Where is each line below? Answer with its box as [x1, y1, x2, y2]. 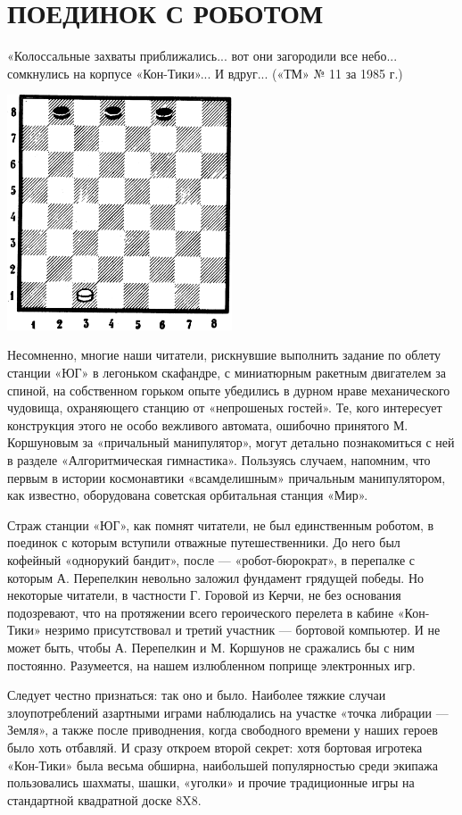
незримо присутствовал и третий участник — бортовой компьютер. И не [45, 620, 441, 639]
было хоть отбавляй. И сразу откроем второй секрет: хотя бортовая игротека [7, 737, 423, 756]
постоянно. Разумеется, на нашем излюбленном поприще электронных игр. [7, 655, 416, 674]
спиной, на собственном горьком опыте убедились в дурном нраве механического [7, 380, 450, 399]
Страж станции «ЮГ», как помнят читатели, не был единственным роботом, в [7, 515, 434, 534]
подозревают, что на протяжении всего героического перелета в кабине [7, 603, 394, 621]
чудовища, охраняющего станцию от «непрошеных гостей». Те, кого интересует [7, 398, 442, 417]
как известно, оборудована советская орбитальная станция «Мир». [7, 486, 368, 504]
